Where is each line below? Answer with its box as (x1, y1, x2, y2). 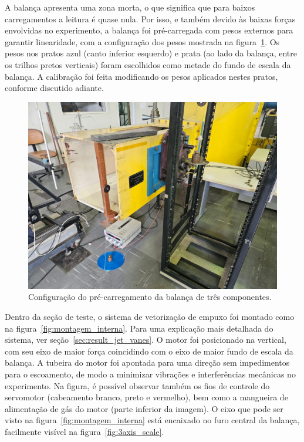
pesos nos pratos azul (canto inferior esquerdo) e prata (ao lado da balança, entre (5, 47, 298, 59)
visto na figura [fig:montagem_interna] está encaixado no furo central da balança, (5, 414, 300, 426)
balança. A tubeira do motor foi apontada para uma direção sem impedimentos (5, 356, 290, 369)
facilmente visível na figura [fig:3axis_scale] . (5, 425, 164, 437)
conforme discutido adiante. (5, 82, 104, 94)
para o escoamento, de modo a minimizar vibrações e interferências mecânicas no (5, 367, 296, 380)
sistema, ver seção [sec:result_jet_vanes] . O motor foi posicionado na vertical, (5, 333, 286, 346)
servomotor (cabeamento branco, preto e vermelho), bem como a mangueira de (5, 391, 288, 403)
